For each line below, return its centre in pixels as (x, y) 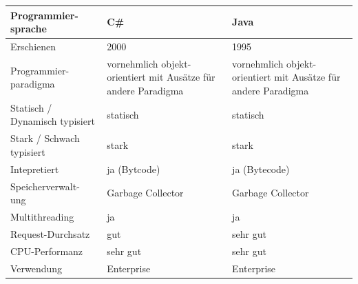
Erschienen (33, 46)
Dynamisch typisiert (53, 121)
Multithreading (42, 216)
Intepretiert (35, 169)
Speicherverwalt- (45, 186)
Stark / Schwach (45, 138)
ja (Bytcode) (134, 169)
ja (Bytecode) (261, 169)
